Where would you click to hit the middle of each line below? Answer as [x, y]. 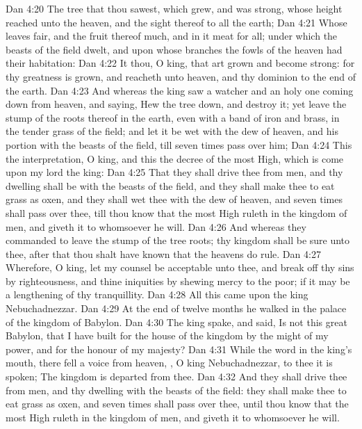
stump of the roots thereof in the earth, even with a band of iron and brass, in [173, 117]
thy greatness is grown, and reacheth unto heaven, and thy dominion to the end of [181, 76]
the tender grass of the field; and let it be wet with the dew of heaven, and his [172, 131]
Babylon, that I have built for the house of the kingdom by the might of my [167, 335]
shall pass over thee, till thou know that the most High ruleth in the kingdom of [176, 212]
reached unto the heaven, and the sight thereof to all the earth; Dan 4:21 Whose [176, 22]
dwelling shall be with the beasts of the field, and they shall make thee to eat [170, 185]
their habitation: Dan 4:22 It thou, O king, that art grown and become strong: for [180, 63]
